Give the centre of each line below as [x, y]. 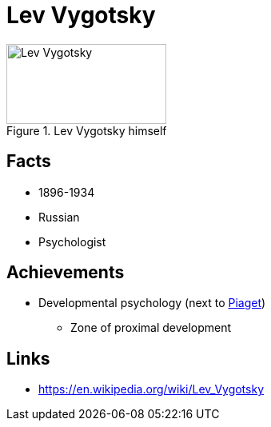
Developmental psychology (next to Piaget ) [152, 303]
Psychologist [72, 241]
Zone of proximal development [151, 328]
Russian [59, 217]
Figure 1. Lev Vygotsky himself [87, 130]
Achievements [66, 273]
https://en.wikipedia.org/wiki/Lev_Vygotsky [151, 389]
